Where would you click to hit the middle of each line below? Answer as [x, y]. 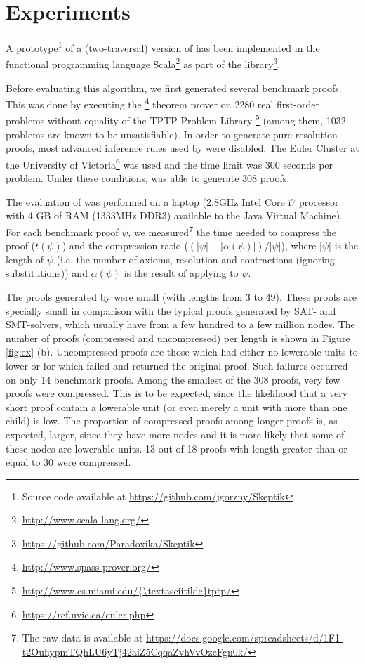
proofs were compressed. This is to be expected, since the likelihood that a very [177, 393]
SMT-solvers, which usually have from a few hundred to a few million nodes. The [180, 324]
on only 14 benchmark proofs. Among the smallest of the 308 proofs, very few [173, 379]
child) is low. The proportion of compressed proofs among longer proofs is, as [172, 421]
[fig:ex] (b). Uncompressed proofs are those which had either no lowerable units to [182, 352]
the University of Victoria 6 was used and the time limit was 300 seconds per [170, 163]
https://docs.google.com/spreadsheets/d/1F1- [245, 638]
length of [25, 259]
